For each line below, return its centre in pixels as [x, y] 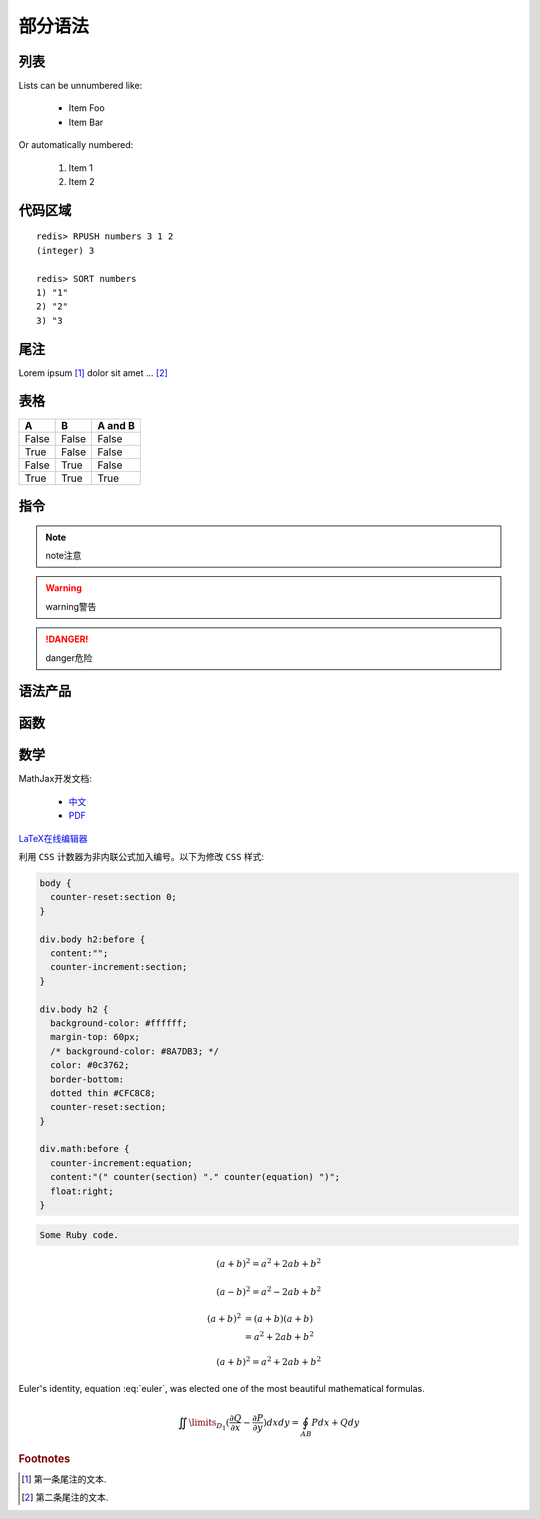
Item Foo [86, 108]
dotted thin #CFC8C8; [103, 1093]
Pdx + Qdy [335, 1422]
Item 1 [81, 167]
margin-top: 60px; [95, 1037]
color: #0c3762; [90, 1065]
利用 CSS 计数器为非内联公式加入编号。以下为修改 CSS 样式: [141, 857]
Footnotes [44, 1458]
